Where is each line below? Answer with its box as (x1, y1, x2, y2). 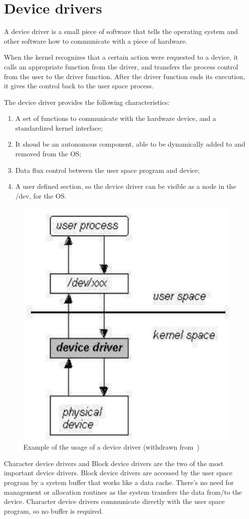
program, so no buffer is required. (4, 505, 103, 516)
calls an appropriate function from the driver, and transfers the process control (4, 61, 238, 71)
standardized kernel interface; (15, 122, 103, 133)
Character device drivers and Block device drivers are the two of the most (4, 458, 224, 468)
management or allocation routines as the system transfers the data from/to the (4, 486, 242, 497)
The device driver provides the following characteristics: (4, 97, 170, 107)
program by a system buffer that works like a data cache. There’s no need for (4, 477, 234, 487)
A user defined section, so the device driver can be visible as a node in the (15, 181, 236, 191)
